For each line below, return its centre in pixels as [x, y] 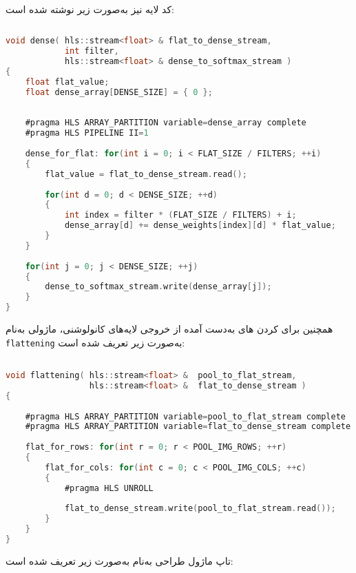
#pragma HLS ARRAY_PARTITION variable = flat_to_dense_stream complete [188, 427]
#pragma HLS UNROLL [109, 488]
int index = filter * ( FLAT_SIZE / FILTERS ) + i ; [180, 215]
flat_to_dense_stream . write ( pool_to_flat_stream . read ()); [200, 509]
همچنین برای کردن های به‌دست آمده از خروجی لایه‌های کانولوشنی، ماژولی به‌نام [169, 329]
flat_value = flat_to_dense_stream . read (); [146, 174]
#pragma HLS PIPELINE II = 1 [87, 133]
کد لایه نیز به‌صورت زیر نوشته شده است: [90, 9]
